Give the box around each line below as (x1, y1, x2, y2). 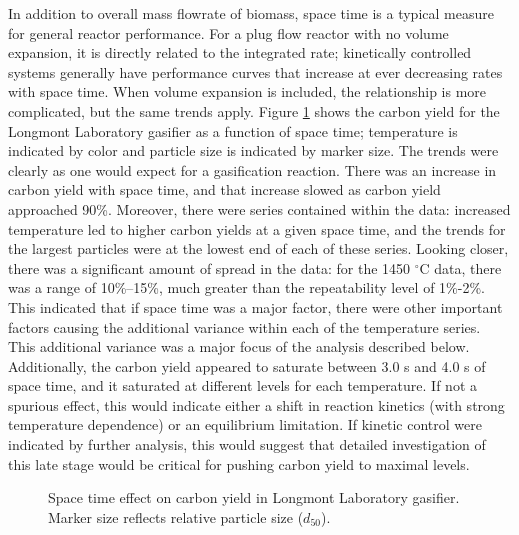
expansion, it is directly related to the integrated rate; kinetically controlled (8, 42, 472, 63)
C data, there (419, 257, 502, 278)
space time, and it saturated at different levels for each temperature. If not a (8, 375, 477, 396)
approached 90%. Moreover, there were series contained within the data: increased (8, 198, 511, 219)
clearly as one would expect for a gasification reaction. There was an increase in (8, 159, 497, 180)
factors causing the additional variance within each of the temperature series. (8, 316, 481, 337)
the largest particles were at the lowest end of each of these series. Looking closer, (8, 238, 509, 259)
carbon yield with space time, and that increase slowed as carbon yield (8, 179, 441, 200)
